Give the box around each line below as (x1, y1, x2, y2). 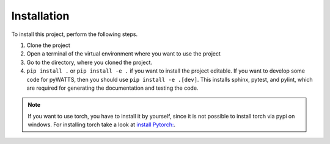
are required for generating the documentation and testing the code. (26, 84, 199, 92)
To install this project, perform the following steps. (11, 31, 137, 38)
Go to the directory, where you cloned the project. (26, 59, 153, 66)
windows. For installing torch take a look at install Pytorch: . (28, 121, 176, 128)
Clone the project (26, 41, 70, 49)
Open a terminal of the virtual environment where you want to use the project (26, 50, 221, 57)
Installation (11, 9, 70, 23)
